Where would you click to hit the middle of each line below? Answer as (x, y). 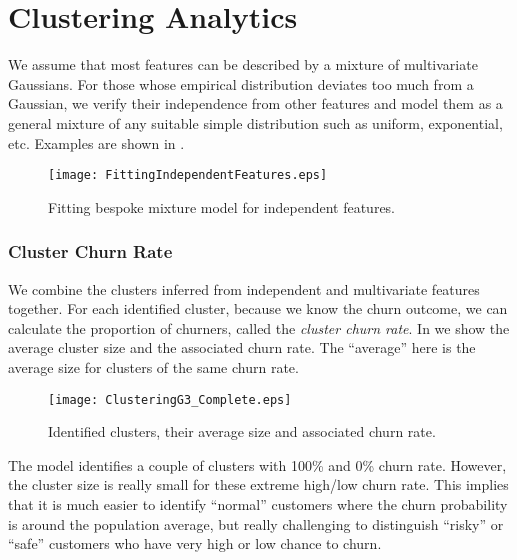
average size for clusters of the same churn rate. (153, 366)
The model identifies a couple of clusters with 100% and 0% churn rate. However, (257, 464)
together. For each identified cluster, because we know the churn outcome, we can (258, 308)
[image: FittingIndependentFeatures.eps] (188, 175)
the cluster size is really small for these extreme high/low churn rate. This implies (258, 484)
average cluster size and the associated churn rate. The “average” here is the (242, 347)
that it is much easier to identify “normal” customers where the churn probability (258, 503)
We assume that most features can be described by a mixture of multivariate (243, 64)
